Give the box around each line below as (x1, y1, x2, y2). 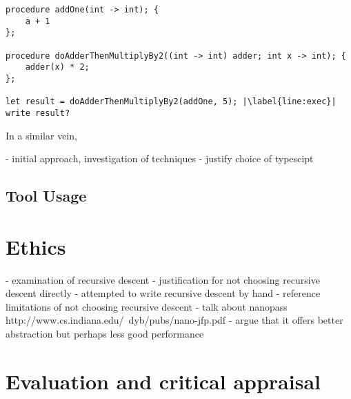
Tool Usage (6, 185, 87, 206)
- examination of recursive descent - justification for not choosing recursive (6, 272, 320, 286)
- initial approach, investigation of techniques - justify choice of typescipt (6, 151, 314, 166)
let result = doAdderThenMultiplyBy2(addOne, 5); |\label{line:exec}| (6, 97, 337, 107)
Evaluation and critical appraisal (6, 367, 321, 395)
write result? (6, 108, 70, 118)
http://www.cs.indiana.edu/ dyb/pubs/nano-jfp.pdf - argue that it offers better (6, 313, 343, 327)
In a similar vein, (6, 128, 77, 142)
